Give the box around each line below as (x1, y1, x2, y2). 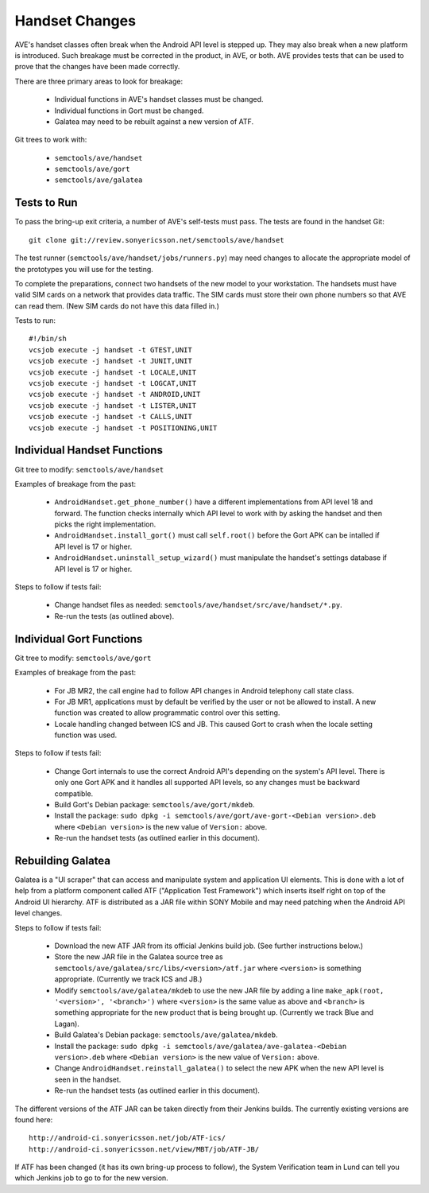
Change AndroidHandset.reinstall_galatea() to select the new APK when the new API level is (54, 1063, 385, 1073)
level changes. (14, 908, 63, 918)
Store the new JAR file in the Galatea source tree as (54, 952, 223, 962)
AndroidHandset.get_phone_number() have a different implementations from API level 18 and (54, 497, 373, 507)
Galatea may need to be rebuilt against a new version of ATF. (54, 116, 254, 126)
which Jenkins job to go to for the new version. (14, 1173, 168, 1183)
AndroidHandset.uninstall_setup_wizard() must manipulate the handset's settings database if (54, 553, 388, 562)
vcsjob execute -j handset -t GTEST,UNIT (29, 345, 192, 354)
